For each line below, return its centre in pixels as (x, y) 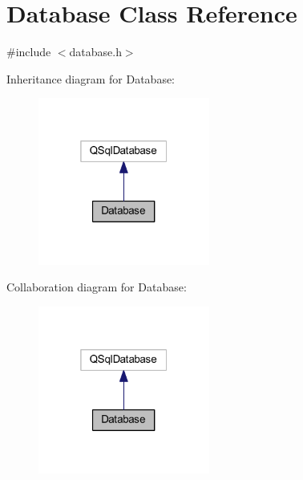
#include (29, 52)
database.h (95, 52)
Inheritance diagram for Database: (91, 78)
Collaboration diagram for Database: (97, 287)
